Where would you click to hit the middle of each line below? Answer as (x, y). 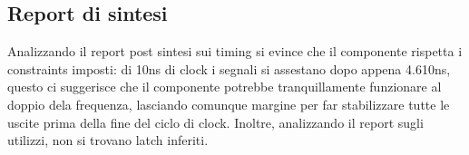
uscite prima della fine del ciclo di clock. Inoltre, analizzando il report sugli (215, 122)
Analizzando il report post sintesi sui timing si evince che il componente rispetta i (235, 51)
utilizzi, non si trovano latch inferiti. (108, 140)
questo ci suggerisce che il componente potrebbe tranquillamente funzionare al (225, 87)
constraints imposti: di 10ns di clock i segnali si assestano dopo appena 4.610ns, (229, 68)
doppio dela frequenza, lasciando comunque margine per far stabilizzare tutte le (229, 104)
